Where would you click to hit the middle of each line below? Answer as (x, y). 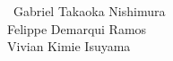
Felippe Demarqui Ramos (77, 28)
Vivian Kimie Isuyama (69, 46)
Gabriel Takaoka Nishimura (89, 11)
